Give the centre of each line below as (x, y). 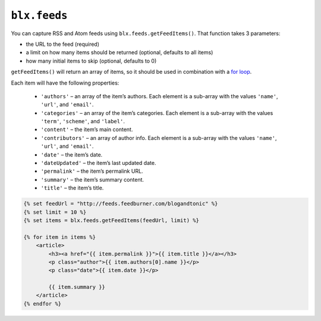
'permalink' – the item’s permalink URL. (92, 171)
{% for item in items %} (60, 237)
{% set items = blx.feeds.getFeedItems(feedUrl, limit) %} (111, 220)
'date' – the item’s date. (72, 154)
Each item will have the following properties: (65, 83)
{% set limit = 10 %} (55, 212)
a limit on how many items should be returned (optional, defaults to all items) (119, 52)
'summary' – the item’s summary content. (92, 179)
